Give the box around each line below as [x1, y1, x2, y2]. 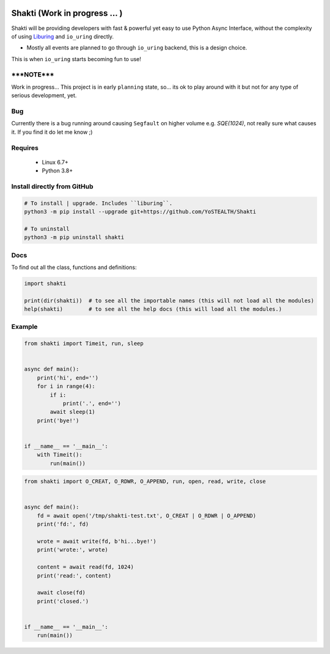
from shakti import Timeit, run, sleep [24, 340, 144, 347]
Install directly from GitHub [11, 182, 94, 191]
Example [11, 323, 38, 331]
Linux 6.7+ [42, 158, 68, 166]
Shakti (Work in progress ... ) [11, 8, 123, 18]
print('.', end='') [62, 400, 122, 406]
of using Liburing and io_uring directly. [11, 32, 114, 40]
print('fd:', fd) [37, 521, 89, 528]
